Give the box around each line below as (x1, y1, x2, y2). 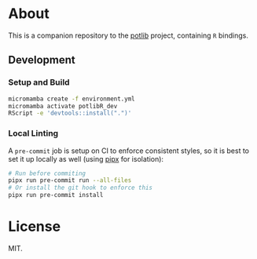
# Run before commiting (8, 170, 86, 177)
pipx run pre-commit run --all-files (8, 177, 132, 184)
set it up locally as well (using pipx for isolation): (8, 154, 163, 163)
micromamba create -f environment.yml (8, 95, 135, 103)
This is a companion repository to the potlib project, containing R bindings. (8, 31, 249, 40)
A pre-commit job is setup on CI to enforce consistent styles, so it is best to (8, 146, 250, 155)
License (8, 217, 61, 235)
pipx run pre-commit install (8, 192, 104, 199)
